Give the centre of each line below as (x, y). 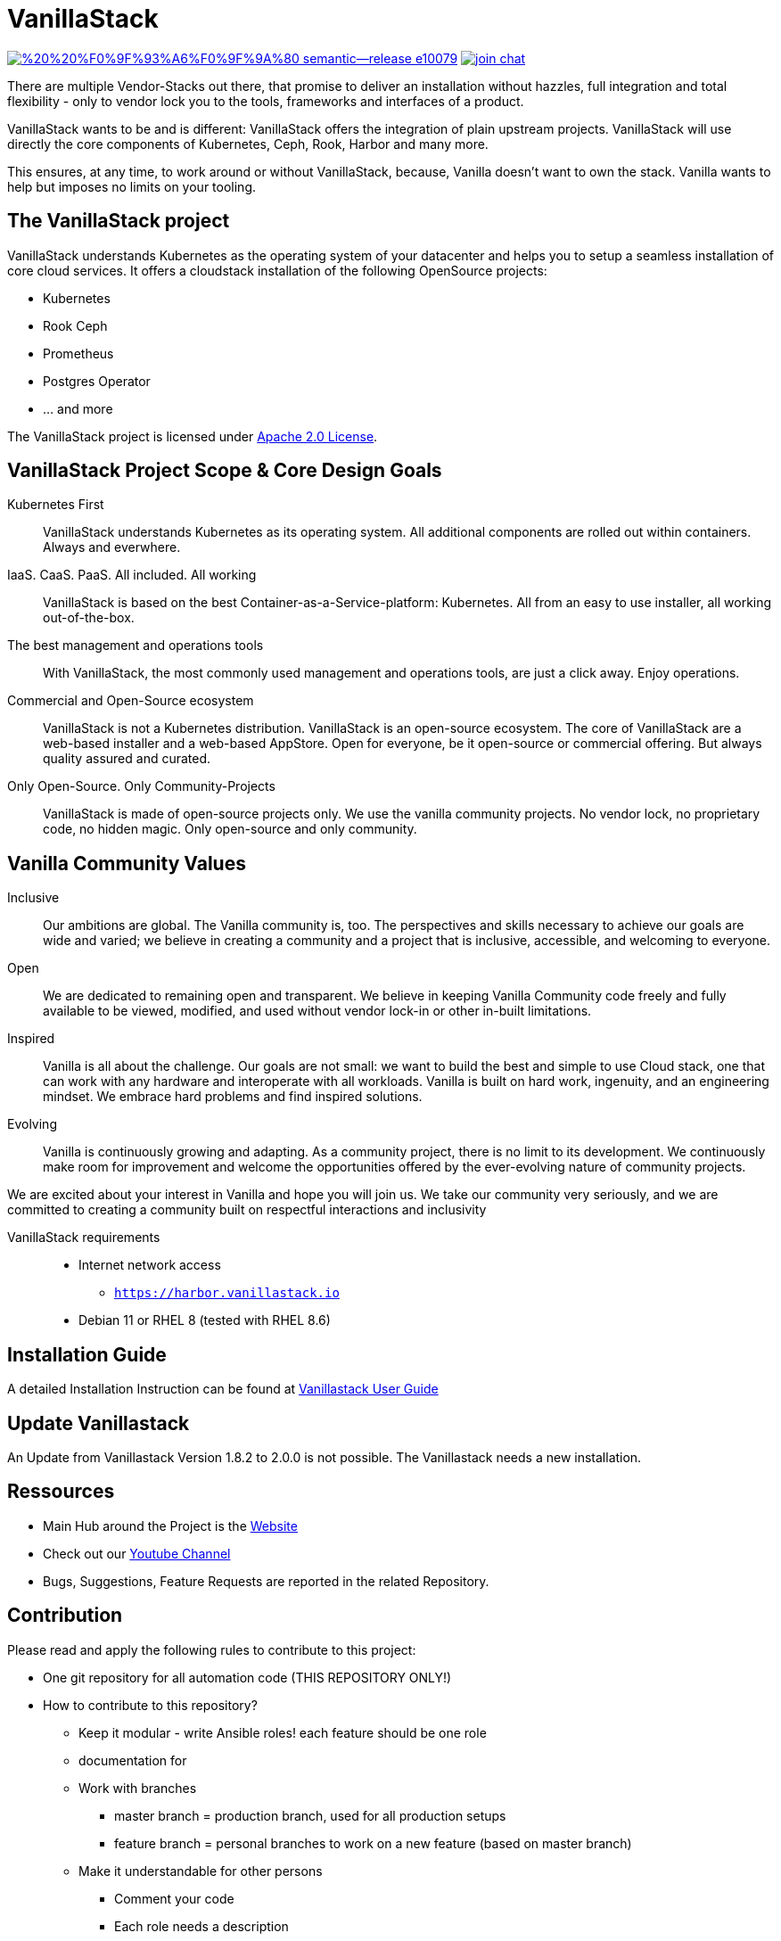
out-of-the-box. (89, 618)
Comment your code (174, 1898)
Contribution (65, 1616)
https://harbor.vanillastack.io (227, 1293)
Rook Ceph (75, 325)
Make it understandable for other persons (201, 1871)
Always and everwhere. (112, 547)
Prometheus (78, 353)
